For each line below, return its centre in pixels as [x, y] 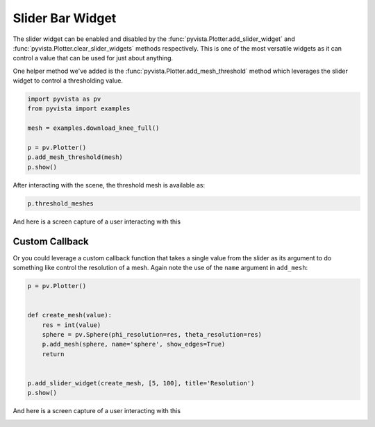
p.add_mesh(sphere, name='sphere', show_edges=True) [134, 344]
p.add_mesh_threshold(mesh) [75, 157]
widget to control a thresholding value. [68, 81]
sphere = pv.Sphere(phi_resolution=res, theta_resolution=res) [152, 335]
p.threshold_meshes [60, 203]
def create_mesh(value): [70, 315]
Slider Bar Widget [65, 18]
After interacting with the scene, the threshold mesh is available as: [109, 185]
